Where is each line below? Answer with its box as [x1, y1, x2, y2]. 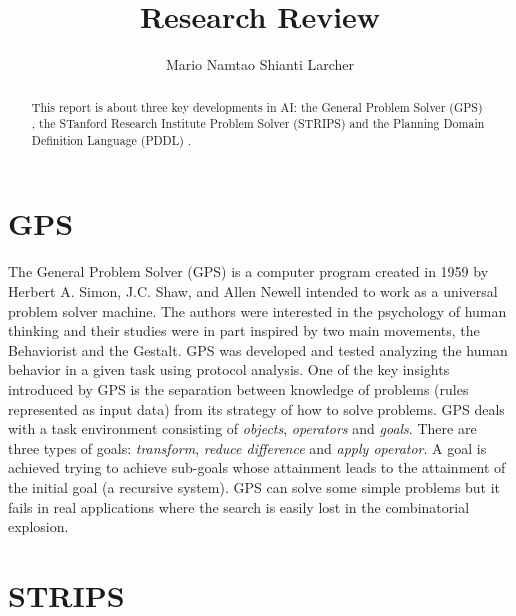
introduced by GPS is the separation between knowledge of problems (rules [8, 378, 469, 399]
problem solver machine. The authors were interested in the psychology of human [8, 300, 507, 321]
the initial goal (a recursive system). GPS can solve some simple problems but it [8, 476, 501, 497]
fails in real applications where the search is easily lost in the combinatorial [8, 496, 470, 517]
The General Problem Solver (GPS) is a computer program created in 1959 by [8, 261, 489, 282]
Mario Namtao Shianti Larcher [165, 54, 355, 75]
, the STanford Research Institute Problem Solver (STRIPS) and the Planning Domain [31, 115, 485, 132]
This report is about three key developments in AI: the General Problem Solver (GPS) [31, 98, 483, 115]
